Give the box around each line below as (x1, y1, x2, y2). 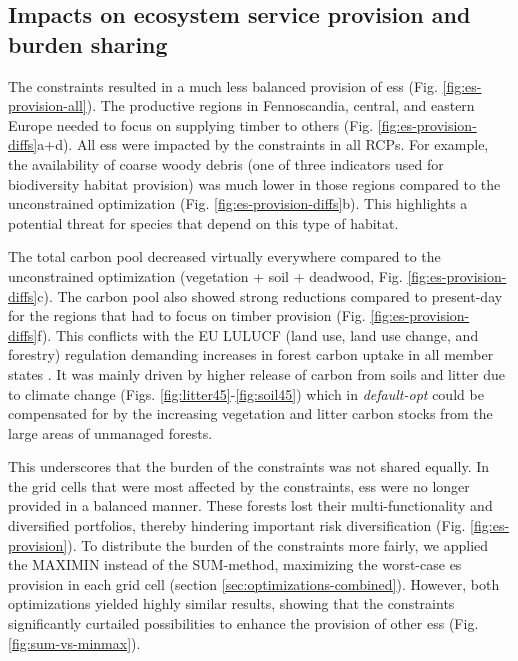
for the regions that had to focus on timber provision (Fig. (8, 305, 366, 326)
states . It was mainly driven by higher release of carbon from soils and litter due (8, 363, 505, 384)
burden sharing (8, 28, 168, 59)
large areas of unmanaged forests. (8, 422, 213, 443)
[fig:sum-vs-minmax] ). (8, 632, 141, 653)
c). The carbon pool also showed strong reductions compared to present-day (37, 285, 503, 306)
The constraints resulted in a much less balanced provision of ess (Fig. (8, 75, 438, 96)
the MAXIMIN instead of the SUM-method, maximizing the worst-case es (8, 554, 462, 575)
